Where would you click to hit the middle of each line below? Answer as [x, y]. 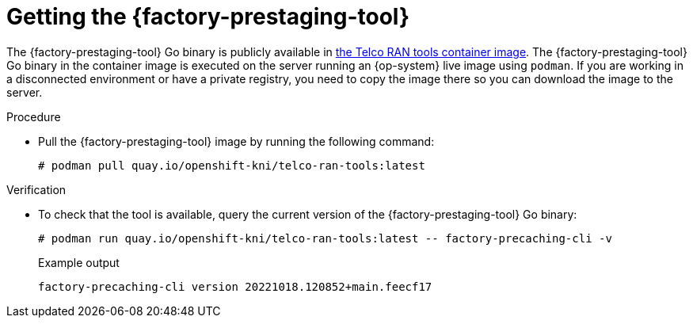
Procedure [34, 116]
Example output [79, 262]
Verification [36, 189]
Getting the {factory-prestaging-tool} [208, 17]
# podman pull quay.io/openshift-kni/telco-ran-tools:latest [232, 165]
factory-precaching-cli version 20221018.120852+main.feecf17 [235, 286]
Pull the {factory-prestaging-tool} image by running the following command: [236, 141]
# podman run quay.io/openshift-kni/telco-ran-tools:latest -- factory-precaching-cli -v [325, 238]
